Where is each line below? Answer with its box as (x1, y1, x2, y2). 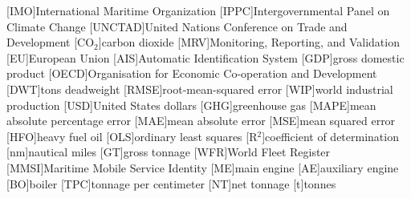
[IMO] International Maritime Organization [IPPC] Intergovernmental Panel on (6, 2, 390, 18)
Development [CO (6, 34, 95, 51)
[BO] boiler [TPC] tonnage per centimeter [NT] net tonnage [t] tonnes (6, 175, 336, 192)
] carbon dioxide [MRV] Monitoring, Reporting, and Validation (98, 34, 400, 51)
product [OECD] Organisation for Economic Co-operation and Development (6, 65, 377, 82)
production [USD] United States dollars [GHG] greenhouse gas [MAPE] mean (6, 96, 376, 113)
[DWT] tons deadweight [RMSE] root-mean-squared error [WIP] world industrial (6, 80, 393, 97)
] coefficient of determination (262, 127, 399, 144)
